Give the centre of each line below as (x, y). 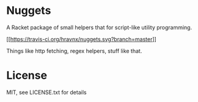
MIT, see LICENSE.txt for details (46, 92)
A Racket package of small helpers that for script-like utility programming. (99, 27)
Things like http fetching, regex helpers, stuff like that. (74, 51)
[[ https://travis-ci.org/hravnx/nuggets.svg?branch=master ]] (82, 39)
